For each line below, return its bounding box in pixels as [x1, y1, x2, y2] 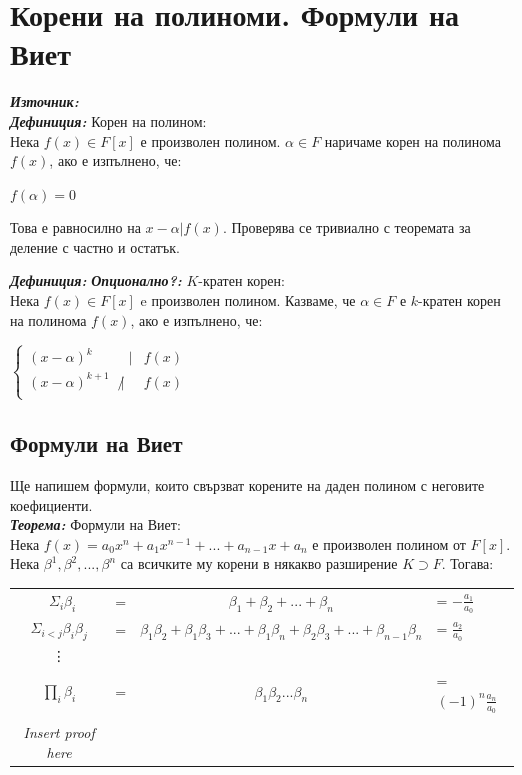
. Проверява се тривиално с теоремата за [222, 217, 471, 238]
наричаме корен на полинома [324, 130, 501, 151]
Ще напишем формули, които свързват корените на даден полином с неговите [10, 475, 485, 496]
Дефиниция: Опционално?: [10, 270, 182, 291]
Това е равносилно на [10, 217, 141, 238]
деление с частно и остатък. [10, 236, 180, 257]
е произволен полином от [312, 533, 466, 554]
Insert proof [23, 722, 95, 743]
